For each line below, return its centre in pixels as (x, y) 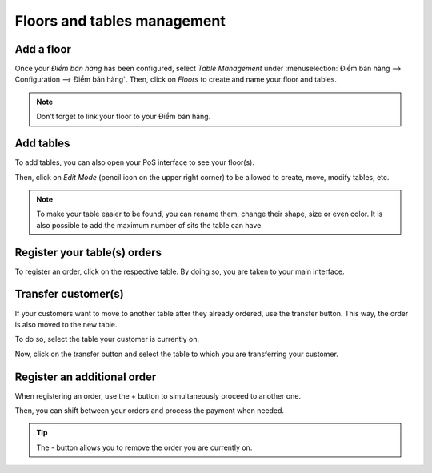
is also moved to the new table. (66, 324)
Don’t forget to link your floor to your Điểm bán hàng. (124, 117)
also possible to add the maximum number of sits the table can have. (150, 225)
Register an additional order (86, 377)
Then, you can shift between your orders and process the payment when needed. (149, 410)
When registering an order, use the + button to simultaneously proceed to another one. (158, 395)
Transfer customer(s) (69, 294)
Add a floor (43, 49)
